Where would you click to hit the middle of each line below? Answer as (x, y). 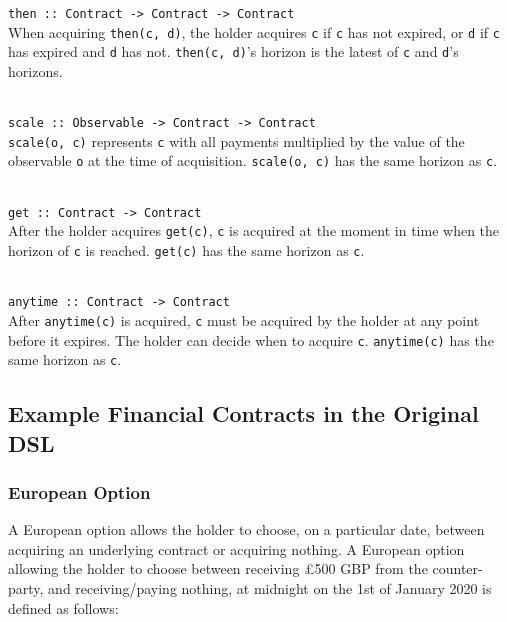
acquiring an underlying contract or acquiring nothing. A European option (236, 548)
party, (26, 588)
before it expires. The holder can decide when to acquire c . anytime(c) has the (251, 339)
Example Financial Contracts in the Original (243, 413)
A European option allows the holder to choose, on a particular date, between (246, 529)
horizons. (35, 70)
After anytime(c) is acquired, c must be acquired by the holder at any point (244, 319)
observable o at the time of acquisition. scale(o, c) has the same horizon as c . (253, 160)
